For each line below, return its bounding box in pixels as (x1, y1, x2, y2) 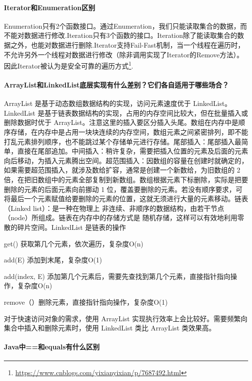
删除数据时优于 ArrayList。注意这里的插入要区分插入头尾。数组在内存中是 (4, 117, 238, 127)
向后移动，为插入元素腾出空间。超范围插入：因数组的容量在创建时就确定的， (4, 155, 248, 165)
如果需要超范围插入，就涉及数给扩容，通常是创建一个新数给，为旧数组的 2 (4, 165, 240, 175)
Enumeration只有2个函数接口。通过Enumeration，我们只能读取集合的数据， (4, 20, 240, 31)
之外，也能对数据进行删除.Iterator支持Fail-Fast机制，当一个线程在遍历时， (10, 39, 245, 50)
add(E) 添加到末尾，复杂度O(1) (4, 255, 102, 265)
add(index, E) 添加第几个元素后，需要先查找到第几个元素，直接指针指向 (4, 271, 231, 281)
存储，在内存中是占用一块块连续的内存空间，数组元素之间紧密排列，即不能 (10, 127, 248, 137)
